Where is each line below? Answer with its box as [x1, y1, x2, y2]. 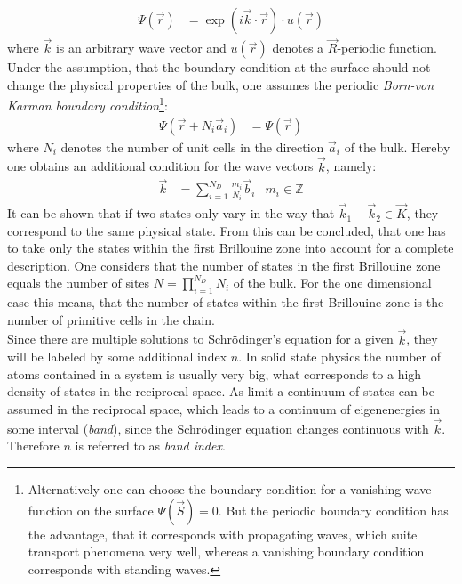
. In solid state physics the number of [238, 347, 441, 366]
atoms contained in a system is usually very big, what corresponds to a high [7, 364, 422, 383]
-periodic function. [337, 38, 437, 57]
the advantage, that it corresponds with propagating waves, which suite [28, 524, 418, 543]
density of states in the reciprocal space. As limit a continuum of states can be [7, 382, 434, 401]
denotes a [272, 38, 324, 57]
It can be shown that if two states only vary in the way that [7, 204, 335, 223]
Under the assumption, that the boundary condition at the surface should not [7, 58, 431, 77]
